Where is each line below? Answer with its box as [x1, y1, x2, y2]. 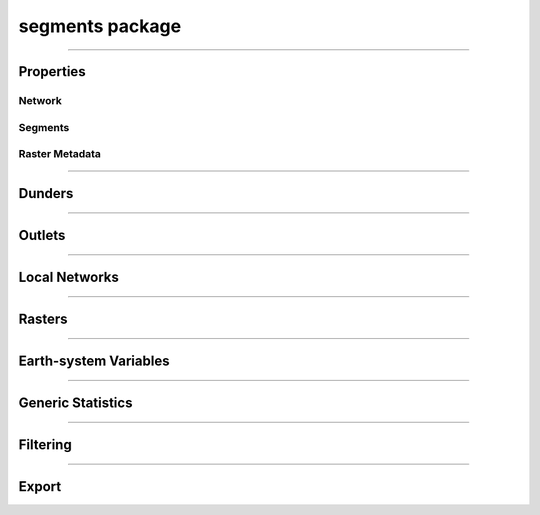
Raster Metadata [18, 147, 102, 161]
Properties [18, 63, 86, 80]
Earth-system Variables [18, 352, 170, 369]
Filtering [18, 436, 72, 453]
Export [18, 478, 62, 495]
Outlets [18, 226, 66, 244]
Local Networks [18, 268, 120, 285]
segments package [18, 15, 182, 37]
